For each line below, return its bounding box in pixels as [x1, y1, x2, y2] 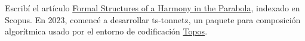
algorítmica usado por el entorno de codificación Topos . [5, 25, 208, 37]
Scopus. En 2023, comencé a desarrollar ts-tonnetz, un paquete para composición [5, 13, 301, 26]
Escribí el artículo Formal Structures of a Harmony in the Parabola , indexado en [5, 2, 300, 14]
